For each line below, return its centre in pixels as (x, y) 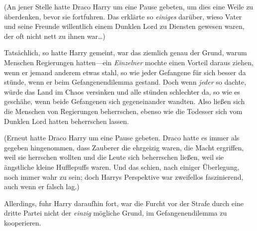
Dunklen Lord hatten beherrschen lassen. (67, 121)
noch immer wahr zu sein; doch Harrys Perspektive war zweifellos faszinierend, (124, 176)
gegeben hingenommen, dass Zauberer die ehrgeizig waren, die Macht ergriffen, (124, 147)
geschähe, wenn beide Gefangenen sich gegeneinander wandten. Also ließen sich (125, 101)
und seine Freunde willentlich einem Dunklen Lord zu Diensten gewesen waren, (124, 26)
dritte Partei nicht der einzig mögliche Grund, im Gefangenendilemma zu (116, 213)
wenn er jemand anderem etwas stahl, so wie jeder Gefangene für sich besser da (125, 72)
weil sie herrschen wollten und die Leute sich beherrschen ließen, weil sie (114, 157)
